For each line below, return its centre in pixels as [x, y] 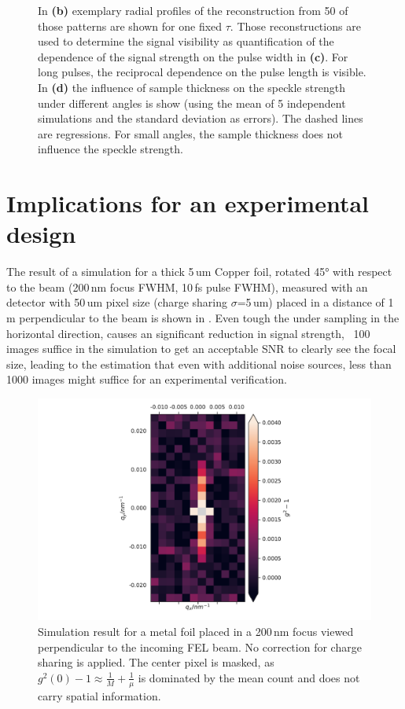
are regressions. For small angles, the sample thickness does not [190, 133]
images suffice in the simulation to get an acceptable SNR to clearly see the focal [201, 349]
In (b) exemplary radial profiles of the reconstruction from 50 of [193, 10]
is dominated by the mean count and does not [249, 677]
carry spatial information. [99, 695]
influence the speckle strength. [110, 149]
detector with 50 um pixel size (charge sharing [117, 302]
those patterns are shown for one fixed [130, 26]
